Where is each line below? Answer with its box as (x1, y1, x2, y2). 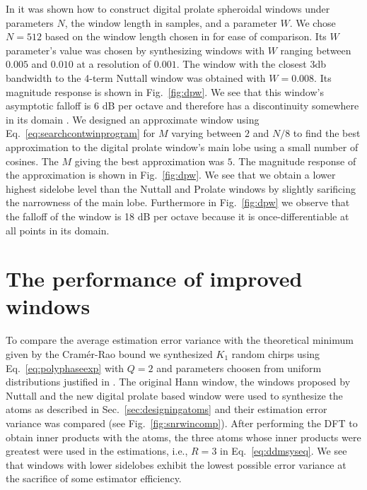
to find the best (293, 126, 361, 141)
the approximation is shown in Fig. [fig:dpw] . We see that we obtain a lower (6, 167, 336, 182)
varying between (171, 126, 242, 141)
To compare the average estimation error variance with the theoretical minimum (6, 333, 354, 347)
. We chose (289, 15, 336, 30)
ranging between (280, 42, 351, 57)
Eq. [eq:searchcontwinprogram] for (6, 126, 156, 141)
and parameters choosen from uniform (156, 360, 322, 375)
